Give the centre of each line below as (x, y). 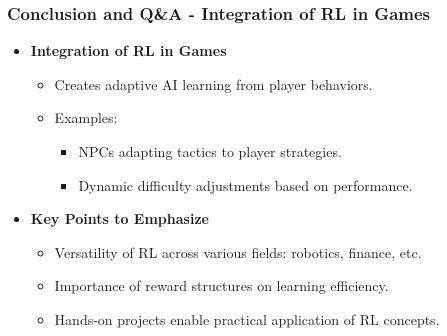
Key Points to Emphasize (119, 218)
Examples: (86, 117)
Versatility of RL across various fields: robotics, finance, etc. (238, 251)
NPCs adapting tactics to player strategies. (210, 151)
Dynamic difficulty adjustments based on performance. (245, 184)
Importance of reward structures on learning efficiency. (221, 285)
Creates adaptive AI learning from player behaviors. (213, 83)
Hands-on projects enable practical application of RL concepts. (247, 318)
